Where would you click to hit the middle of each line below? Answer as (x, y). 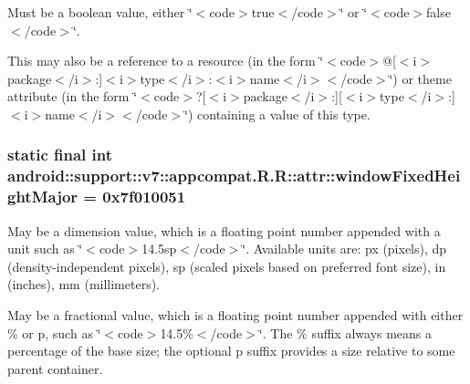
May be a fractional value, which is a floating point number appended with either (235, 315)
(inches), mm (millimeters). (84, 284)
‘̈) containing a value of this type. (277, 114)
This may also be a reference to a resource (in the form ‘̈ (166, 61)
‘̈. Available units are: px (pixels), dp (345, 249)
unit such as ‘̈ (45, 249)
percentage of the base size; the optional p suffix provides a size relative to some (231, 351)
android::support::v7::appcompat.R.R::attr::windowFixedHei (234, 176)
